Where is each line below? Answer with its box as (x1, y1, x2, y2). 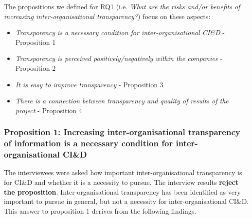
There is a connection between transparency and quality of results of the (15, 96, 229, 106)
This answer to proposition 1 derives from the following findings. (4, 205, 197, 216)
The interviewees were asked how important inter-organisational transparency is (4, 167, 242, 178)
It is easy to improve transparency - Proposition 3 (15, 79, 163, 89)
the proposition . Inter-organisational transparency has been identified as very (4, 186, 241, 197)
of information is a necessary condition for (4, 137, 173, 149)
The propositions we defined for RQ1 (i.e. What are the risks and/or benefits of (4, 1, 240, 11)
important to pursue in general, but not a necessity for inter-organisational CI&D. (4, 196, 249, 206)
